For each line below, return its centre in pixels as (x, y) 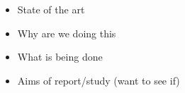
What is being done (60, 57)
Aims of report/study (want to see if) (99, 80)
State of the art (51, 9)
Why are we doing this (67, 33)
